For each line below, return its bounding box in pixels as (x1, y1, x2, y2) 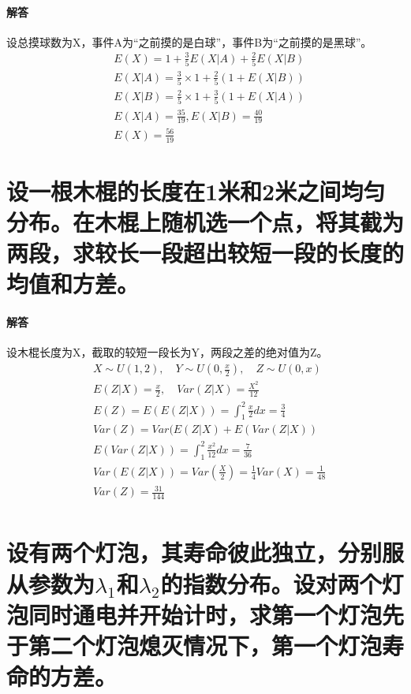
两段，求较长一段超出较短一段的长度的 (6, 237, 405, 269)
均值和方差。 (6, 267, 140, 300)
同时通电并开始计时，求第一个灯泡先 (28, 598, 405, 630)
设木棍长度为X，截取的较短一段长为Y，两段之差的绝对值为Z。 (6, 344, 328, 360)
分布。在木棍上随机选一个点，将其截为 (6, 206, 405, 238)
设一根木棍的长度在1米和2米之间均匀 (6, 174, 386, 207)
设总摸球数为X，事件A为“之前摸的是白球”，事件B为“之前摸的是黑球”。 (6, 33, 372, 50)
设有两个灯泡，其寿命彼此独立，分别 (6, 536, 383, 569)
